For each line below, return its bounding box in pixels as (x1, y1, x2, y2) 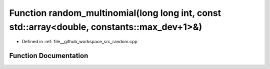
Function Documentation (9, 52, 88, 60)
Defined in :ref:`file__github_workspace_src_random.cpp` (21, 39, 139, 45)
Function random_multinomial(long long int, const (9, 7, 221, 18)
